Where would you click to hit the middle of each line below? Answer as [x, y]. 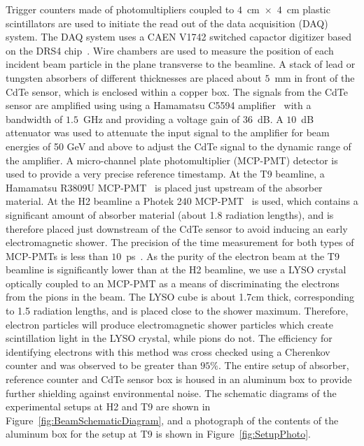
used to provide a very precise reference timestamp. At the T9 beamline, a [165, 174]
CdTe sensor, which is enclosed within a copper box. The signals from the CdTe [177, 91]
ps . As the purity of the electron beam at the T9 [233, 256]
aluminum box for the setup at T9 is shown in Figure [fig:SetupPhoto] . [158, 434]
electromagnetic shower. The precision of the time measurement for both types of [180, 242]
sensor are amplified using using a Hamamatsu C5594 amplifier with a [159, 105]
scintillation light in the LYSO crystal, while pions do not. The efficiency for [169, 338]
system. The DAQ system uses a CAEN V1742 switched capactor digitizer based [179, 37]
